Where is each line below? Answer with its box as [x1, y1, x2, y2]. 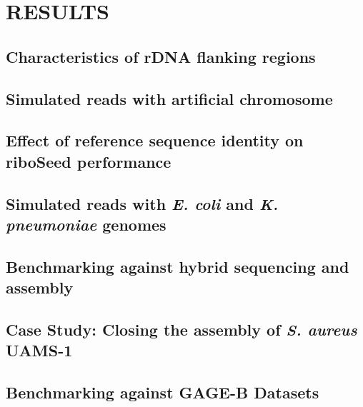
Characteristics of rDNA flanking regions [6, 45, 316, 67]
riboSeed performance [6, 150, 171, 172]
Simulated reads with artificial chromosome [6, 87, 333, 109]
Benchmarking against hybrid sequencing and [6, 255, 349, 277]
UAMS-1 [6, 339, 73, 361]
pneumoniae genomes [6, 213, 166, 235]
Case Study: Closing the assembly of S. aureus [6, 318, 357, 340]
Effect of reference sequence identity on [6, 129, 304, 151]
